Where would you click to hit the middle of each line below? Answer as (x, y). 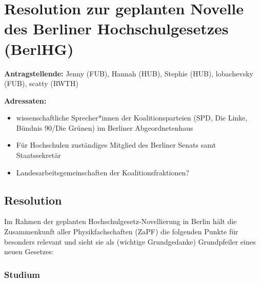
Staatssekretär (38, 155)
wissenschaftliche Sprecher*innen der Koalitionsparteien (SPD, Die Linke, (132, 118)
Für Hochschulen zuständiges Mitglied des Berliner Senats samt (116, 145)
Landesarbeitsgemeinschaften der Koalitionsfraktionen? (103, 172)
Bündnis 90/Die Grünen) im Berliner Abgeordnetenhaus (105, 127)
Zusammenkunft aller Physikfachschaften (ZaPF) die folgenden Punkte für (121, 231)
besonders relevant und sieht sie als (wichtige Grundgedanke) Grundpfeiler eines (130, 241)
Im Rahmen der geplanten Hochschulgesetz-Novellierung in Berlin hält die (121, 221)
